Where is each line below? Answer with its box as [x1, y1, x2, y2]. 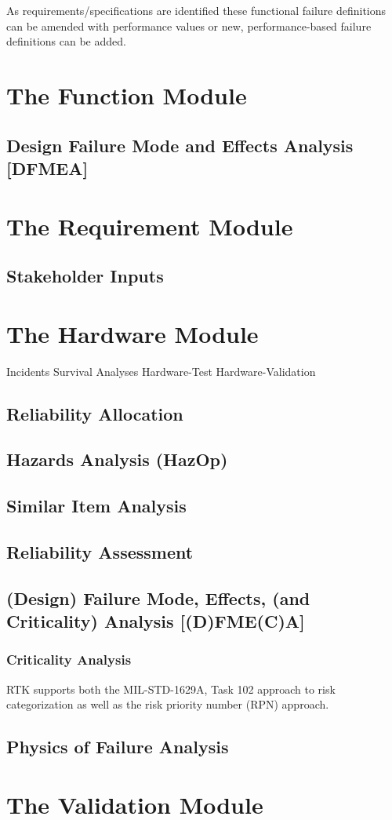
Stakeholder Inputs [6, 264, 164, 288]
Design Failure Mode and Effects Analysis [6, 133, 354, 157]
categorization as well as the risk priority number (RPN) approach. [6, 696, 329, 712]
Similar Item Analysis [6, 494, 187, 518]
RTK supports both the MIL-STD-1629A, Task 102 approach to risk [6, 680, 336, 697]
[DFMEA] [6, 155, 89, 180]
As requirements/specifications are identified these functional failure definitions [6, 2, 387, 18]
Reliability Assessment [6, 539, 194, 563]
